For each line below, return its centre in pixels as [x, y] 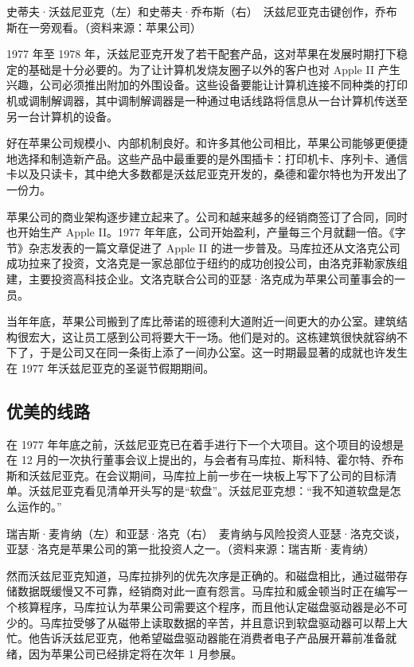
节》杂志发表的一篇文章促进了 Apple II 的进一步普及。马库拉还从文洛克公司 [203, 247]
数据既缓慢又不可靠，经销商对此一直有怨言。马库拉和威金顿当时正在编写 [207, 591]
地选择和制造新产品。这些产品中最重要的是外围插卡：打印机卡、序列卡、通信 [207, 158]
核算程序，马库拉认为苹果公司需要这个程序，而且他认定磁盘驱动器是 [195, 607]
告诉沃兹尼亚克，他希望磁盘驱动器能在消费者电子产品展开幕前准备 [212, 638]
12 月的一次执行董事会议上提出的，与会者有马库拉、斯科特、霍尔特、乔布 [213, 460]
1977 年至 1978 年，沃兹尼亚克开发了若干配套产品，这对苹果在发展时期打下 [201, 54]
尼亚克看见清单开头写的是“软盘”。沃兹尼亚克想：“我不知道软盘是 [220, 491]
